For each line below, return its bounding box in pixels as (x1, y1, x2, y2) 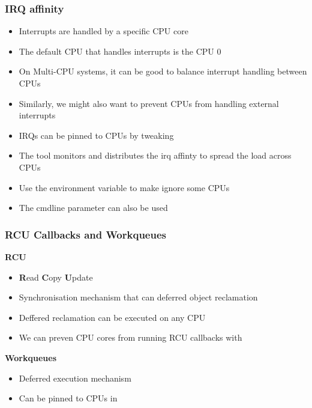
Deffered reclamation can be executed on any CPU (19, 311, 206, 323)
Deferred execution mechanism (19, 371, 131, 384)
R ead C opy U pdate (19, 270, 93, 283)
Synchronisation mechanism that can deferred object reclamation (19, 291, 258, 303)
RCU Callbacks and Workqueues (5, 227, 166, 242)
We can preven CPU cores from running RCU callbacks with (19, 331, 242, 344)
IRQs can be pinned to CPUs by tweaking (19, 129, 174, 141)
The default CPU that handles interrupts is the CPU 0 (19, 44, 221, 57)
